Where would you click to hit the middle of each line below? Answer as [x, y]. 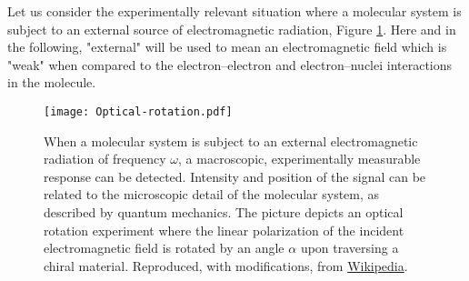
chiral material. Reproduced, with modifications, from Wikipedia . [226, 265]
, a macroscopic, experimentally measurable [299, 159]
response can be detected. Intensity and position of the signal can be [235, 176]
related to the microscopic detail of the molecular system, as [212, 194]
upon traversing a [349, 248]
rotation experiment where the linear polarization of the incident [224, 230]
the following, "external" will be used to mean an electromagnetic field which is [227, 47]
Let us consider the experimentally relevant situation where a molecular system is [234, 11]
